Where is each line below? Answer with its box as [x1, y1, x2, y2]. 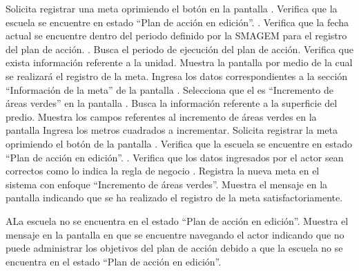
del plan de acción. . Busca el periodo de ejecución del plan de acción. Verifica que [6, 41, 353, 56]
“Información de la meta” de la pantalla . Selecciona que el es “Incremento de [6, 82, 333, 97]
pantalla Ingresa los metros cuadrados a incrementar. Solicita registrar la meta [6, 123, 338, 137]
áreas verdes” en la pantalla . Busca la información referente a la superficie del [6, 96, 338, 110]
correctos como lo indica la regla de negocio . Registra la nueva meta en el [6, 163, 320, 178]
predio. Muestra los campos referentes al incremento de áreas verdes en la [6, 109, 317, 123]
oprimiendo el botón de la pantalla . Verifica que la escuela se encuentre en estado [6, 136, 352, 150]
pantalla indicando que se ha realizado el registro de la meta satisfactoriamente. [6, 190, 343, 205]
